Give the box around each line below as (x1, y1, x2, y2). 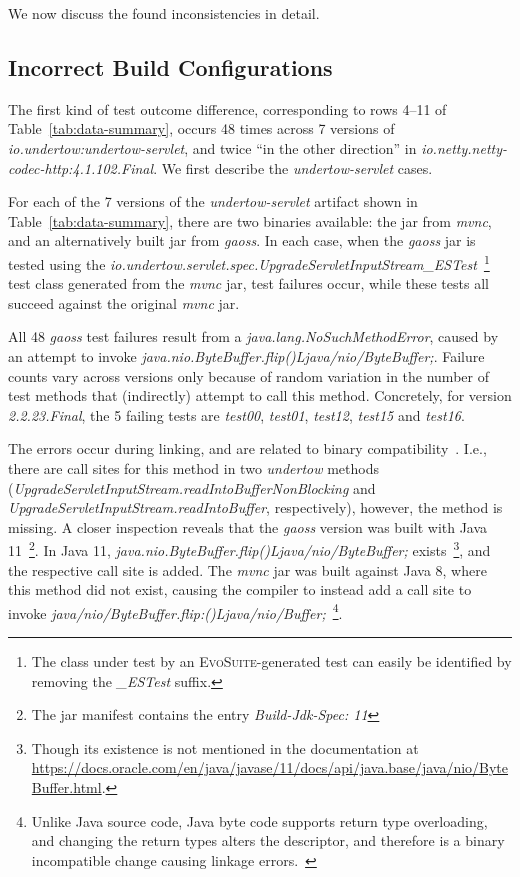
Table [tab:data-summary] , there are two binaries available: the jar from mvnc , (8, 210, 492, 231)
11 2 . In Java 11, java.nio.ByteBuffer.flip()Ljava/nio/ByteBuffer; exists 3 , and (8, 537, 491, 560)
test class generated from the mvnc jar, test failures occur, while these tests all (8, 273, 489, 294)
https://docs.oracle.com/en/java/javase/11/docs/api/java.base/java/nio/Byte (31, 757, 509, 778)
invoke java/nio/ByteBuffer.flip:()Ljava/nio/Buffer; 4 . (8, 599, 343, 623)
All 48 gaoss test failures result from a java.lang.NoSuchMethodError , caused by (8, 326, 499, 347)
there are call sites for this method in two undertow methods (8, 457, 380, 478)
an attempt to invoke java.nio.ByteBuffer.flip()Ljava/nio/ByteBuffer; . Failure (8, 345, 485, 366)
